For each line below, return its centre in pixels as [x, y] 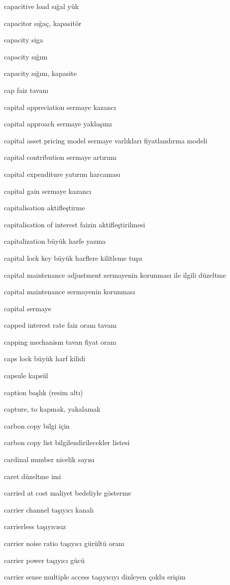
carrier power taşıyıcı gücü [45, 560]
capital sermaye [28, 308]
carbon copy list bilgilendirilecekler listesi [67, 442]
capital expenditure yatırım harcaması [62, 174]
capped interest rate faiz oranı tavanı [60, 325]
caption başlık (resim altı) [44, 392]
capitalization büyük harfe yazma [55, 241]
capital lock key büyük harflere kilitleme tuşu [73, 258]
